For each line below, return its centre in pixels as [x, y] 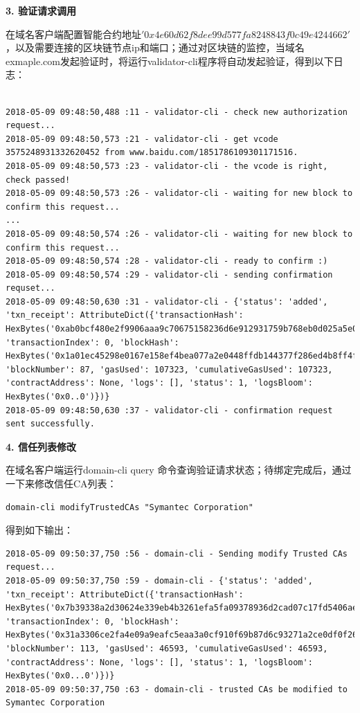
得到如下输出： [39, 530]
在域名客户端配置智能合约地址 [73, 34]
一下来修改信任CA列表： [61, 483]
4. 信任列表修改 [41, 446]
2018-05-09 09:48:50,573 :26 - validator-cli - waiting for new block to [179, 193]
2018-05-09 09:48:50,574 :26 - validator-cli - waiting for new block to [179, 234]
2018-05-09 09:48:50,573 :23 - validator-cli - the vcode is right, [167, 166]
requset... [30, 288]
